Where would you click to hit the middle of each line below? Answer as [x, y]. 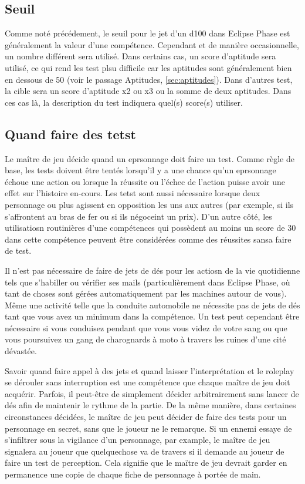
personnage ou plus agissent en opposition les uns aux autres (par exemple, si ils [149, 204]
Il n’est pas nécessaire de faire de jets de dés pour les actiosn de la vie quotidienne [152, 270]
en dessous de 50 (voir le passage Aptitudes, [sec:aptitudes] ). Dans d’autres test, [149, 79]
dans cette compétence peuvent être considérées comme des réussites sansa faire [148, 239]
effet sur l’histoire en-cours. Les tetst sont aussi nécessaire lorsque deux [133, 193]
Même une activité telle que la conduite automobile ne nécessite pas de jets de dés [152, 305]
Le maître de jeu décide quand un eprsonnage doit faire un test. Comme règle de [150, 158]
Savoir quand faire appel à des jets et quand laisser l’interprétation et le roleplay [150, 370]
